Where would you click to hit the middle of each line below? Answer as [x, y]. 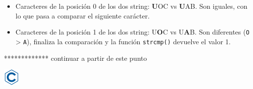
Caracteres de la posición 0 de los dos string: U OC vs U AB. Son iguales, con [131, 6]
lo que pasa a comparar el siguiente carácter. [83, 15]
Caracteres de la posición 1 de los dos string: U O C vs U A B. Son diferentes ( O [132, 32]
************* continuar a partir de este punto [76, 58]
